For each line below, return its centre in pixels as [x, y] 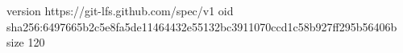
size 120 [26, 42]
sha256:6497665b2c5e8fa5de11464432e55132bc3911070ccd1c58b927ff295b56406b [202, 26]
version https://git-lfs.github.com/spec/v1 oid [120, 10]
